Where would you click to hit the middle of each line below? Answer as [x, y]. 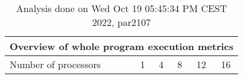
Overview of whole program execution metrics [122, 46]
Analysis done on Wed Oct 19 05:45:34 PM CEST [121, 8]
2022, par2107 [121, 22]
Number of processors [55, 64]
